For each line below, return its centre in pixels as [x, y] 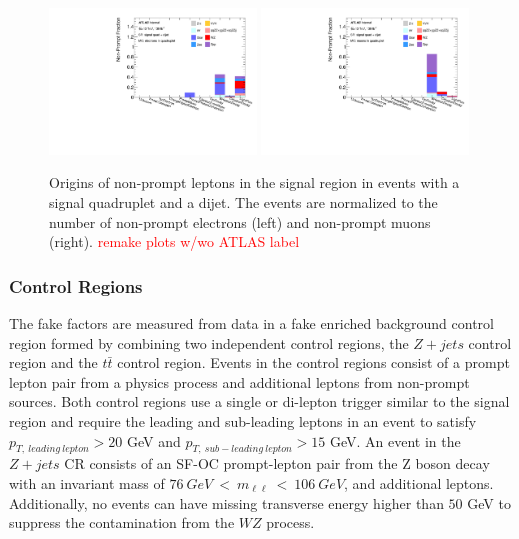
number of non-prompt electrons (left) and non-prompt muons [240, 221]
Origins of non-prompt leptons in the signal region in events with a [254, 182]
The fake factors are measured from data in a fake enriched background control [251, 323]
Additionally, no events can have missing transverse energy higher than [226, 502]
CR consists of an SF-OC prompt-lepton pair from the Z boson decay [277, 463]
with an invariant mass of [87, 482]
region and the [53, 362]
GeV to [489, 502]
